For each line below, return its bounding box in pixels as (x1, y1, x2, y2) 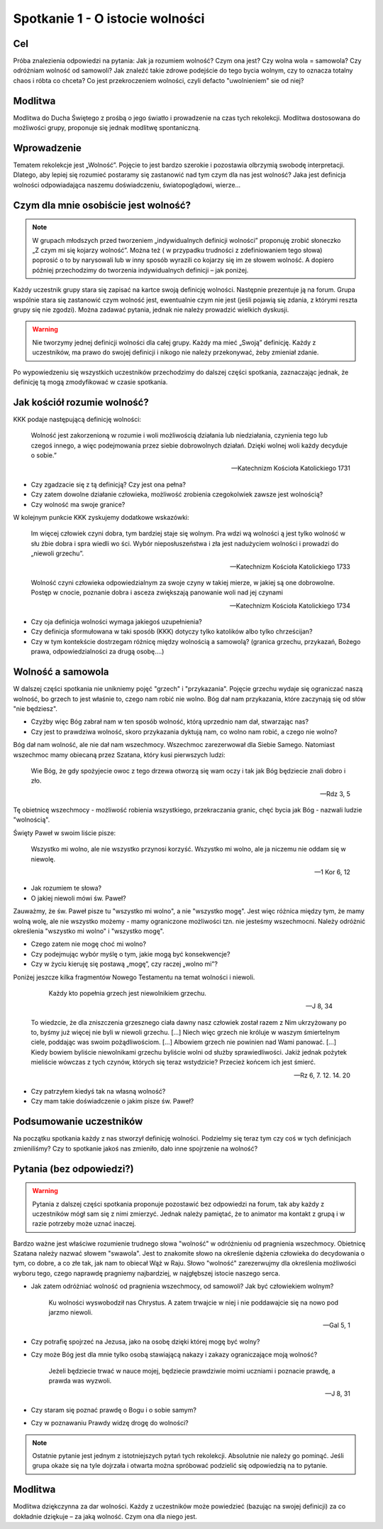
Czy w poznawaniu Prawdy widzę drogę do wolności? (30, 1419, 189, 1427)
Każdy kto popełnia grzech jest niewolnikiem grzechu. (48, 989, 207, 997)
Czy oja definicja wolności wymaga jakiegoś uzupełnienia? (30, 618, 202, 626)
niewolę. (30, 854, 56, 863)
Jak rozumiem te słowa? (30, 884, 102, 893)
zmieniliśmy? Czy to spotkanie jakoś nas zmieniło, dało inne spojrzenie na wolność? (13, 1144, 258, 1153)
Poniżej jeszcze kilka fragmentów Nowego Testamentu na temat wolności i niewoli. (13, 973, 255, 981)
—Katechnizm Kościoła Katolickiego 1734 (229, 601, 350, 610)
